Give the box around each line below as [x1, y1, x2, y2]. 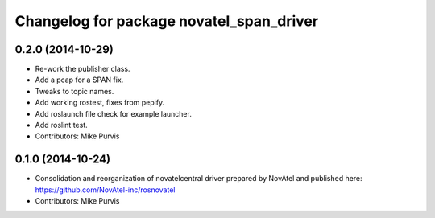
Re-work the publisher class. [35, 64, 130, 74]
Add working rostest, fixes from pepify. [35, 97, 165, 108]
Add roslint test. [35, 121, 88, 130]
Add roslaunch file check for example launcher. [35, 109, 193, 118]
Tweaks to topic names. [35, 86, 114, 96]
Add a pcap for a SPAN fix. [35, 75, 124, 84]
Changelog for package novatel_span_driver [14, 12, 318, 30]
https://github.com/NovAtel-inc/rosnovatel [35, 185, 176, 195]
